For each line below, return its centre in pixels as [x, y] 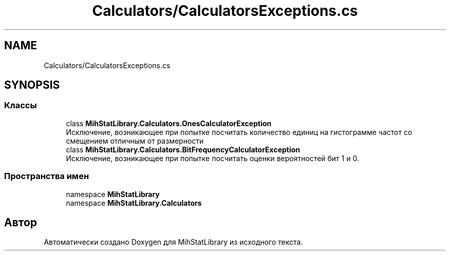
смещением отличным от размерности [135, 141]
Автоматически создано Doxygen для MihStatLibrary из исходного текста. [173, 242]
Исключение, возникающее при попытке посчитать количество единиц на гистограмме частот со [239, 132]
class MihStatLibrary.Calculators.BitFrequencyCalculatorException [183, 149]
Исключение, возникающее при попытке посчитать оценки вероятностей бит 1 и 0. [212, 158]
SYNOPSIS [32, 85]
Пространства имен [47, 176]
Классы [21, 105]
